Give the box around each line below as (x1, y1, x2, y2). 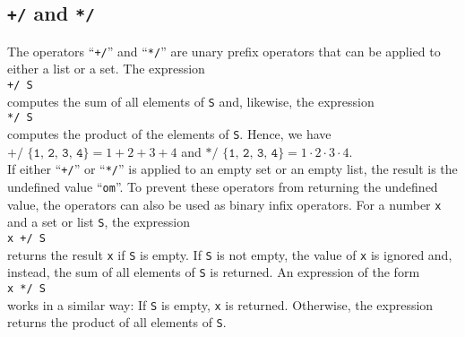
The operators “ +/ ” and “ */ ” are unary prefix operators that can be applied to (7, 41, 441, 60)
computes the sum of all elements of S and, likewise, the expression (7, 91, 375, 110)
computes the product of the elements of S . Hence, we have (7, 125, 332, 143)
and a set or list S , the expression (7, 212, 190, 231)
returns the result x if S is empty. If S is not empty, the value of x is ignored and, (7, 245, 452, 264)
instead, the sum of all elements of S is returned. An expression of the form (7, 263, 420, 281)
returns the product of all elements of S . (7, 313, 227, 332)
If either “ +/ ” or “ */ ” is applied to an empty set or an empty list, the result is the (7, 160, 458, 178)
